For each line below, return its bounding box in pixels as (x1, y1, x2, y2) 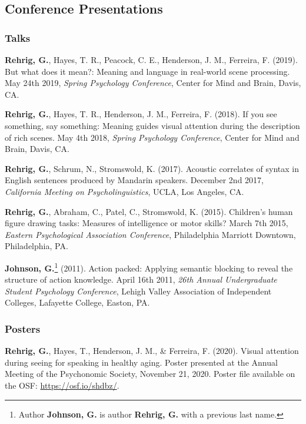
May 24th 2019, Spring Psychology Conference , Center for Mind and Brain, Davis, (5, 77, 301, 89)
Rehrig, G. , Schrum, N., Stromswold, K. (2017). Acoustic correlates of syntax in (5, 162, 300, 174)
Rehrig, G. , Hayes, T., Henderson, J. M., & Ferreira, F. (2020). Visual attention (5, 344, 299, 357)
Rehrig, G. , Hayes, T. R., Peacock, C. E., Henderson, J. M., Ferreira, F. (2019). (5, 54, 298, 65)
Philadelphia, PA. (5, 240, 68, 252)
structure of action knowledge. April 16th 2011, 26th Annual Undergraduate (5, 273, 277, 286)
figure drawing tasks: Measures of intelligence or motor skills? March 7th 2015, (5, 217, 288, 229)
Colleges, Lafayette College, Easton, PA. (5, 296, 150, 309)
